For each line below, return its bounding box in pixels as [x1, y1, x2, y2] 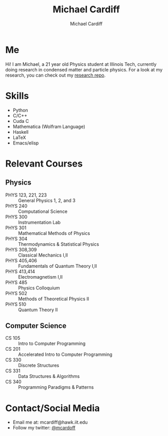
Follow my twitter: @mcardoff [12, 425, 76, 431]
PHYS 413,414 [5, 268, 35, 275]
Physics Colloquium [18, 284, 60, 291]
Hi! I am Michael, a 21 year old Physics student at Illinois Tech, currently [5, 61, 157, 67]
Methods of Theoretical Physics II [18, 296, 89, 302]
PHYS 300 [5, 213, 28, 220]
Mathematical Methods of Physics [18, 230, 90, 236]
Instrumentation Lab [18, 219, 61, 225]
